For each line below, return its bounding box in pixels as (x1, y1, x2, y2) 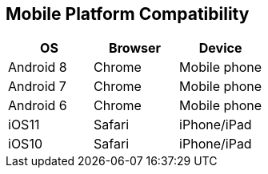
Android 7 (8, 78, 66, 95)
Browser (109, 40, 162, 57)
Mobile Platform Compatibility (6, 4, 250, 24)
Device (198, 40, 242, 57)
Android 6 (8, 97, 67, 114)
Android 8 (8, 59, 67, 76)
